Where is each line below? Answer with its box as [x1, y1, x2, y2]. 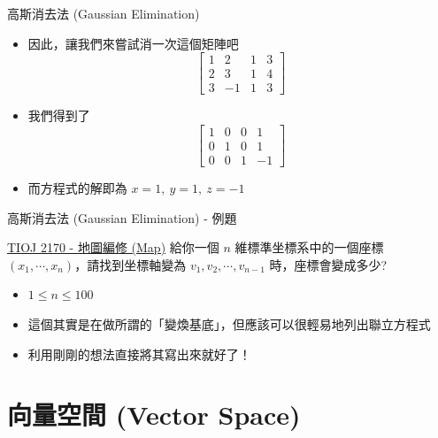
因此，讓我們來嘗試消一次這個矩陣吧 [27, 34, 239, 52]
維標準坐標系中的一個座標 [234, 238, 384, 257]
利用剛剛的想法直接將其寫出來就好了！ [27, 344, 251, 363]
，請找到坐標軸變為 [74, 255, 187, 273]
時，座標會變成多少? [269, 255, 388, 273]
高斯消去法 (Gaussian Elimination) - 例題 [7, 208, 237, 227]
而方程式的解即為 [27, 178, 127, 196]
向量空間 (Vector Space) [7, 396, 301, 433]
